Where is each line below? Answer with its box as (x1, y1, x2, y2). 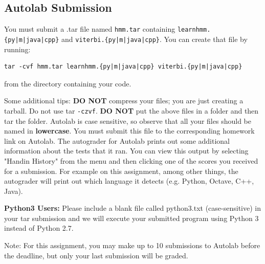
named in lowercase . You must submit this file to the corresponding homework (4, 125, 255, 136)
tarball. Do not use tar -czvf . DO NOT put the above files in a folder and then (4, 105, 259, 116)
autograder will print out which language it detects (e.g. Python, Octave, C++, (4, 175, 254, 186)
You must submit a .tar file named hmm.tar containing (4, 24, 175, 34)
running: (4, 43, 31, 54)
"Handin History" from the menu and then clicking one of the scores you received (4, 155, 258, 166)
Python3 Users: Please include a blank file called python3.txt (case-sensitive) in (4, 203, 261, 213)
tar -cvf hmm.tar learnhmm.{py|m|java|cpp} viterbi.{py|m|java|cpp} (4, 63, 242, 71)
